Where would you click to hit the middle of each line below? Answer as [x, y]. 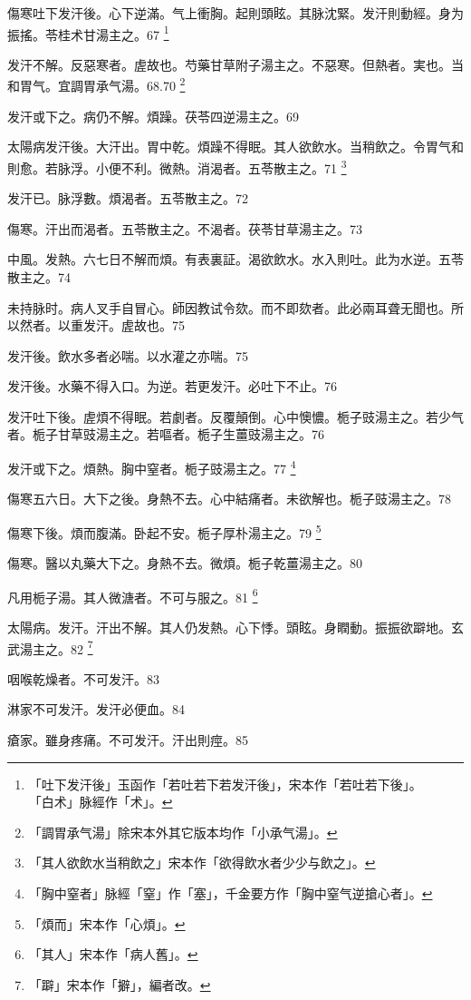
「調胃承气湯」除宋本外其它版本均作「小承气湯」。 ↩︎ [183, 832]
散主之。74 [39, 276]
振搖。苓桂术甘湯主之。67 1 [88, 33]
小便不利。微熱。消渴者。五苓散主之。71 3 [221, 166]
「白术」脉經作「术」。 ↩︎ [101, 802]
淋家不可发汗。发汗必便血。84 [96, 709]
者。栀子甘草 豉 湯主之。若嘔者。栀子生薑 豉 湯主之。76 [166, 434]
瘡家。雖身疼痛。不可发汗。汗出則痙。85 [128, 740]
